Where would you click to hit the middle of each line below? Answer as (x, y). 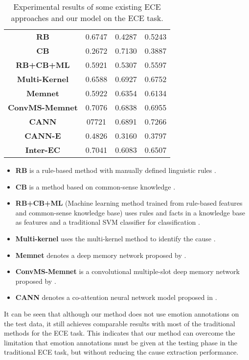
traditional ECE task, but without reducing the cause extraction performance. (121, 352)
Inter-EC (43, 150)
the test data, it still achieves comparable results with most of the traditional (120, 323)
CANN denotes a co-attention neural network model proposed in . (116, 297)
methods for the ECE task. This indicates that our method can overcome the (120, 333)
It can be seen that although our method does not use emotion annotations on (122, 313)
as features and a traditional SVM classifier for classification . (108, 222)
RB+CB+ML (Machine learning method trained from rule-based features (129, 203)
